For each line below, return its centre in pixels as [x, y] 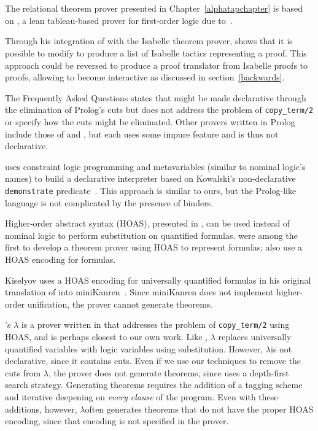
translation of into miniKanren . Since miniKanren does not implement [139, 292]
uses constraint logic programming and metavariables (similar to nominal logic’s [155, 166]
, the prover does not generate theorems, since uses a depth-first [169, 372]
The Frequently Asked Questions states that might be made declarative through [156, 97]
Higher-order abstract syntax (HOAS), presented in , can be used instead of [148, 223]
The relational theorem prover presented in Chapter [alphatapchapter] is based [154, 8]
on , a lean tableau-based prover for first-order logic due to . [119, 20]
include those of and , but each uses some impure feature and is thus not [142, 134]
